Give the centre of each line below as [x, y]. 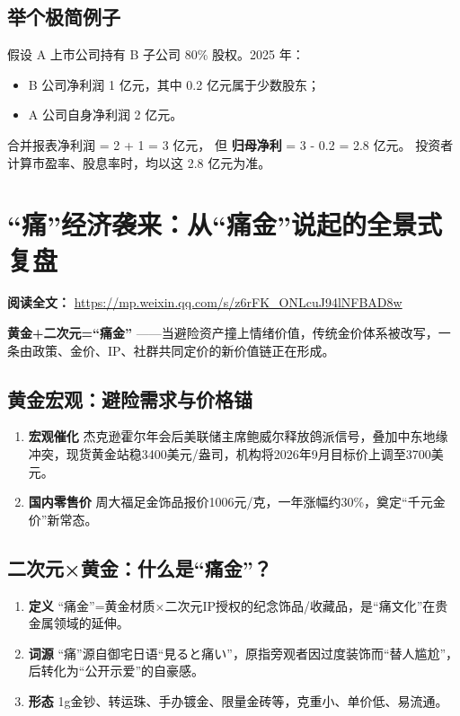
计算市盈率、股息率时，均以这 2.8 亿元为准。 [139, 162]
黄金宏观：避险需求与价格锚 [130, 398]
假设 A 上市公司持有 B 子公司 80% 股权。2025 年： [156, 54]
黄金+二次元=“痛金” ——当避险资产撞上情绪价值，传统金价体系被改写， [223, 333]
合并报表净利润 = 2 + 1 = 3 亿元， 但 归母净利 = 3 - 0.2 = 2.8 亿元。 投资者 [230, 144]
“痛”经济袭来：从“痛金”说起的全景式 [225, 224]
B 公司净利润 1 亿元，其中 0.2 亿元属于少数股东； [174, 84]
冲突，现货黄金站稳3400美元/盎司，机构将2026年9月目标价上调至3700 [230, 454]
